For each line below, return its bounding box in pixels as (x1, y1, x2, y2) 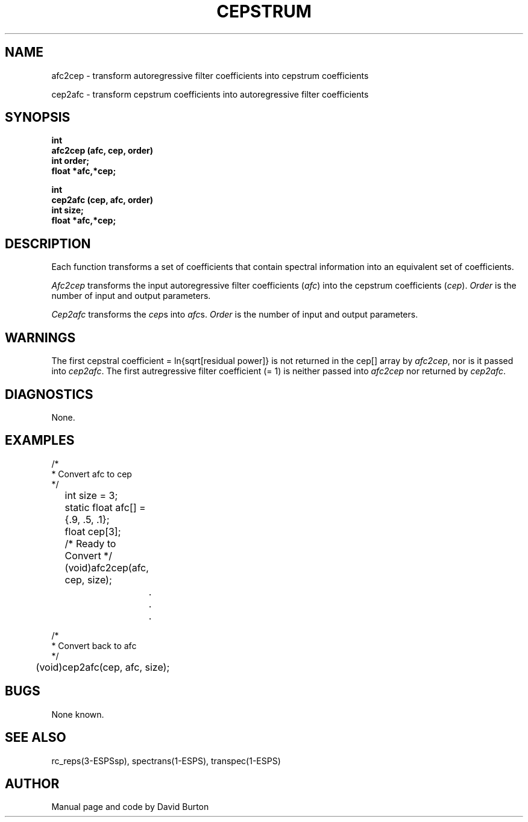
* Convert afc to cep (51, 468, 132, 479)
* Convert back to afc (51, 640, 137, 651)
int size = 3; (64, 489, 118, 501)
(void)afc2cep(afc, (64, 561, 149, 574)
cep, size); (64, 573, 112, 586)
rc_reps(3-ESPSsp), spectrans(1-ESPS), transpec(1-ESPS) (51, 755, 281, 766)
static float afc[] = (64, 501, 146, 513)
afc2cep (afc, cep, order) (51, 145, 154, 156)
